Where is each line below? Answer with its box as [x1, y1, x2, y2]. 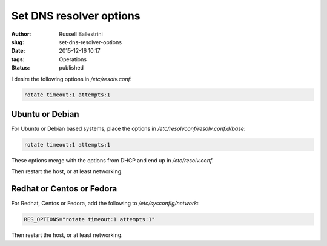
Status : [11, 64, 30, 71]
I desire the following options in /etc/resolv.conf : [11, 75, 132, 82]
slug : [11, 38, 24, 45]
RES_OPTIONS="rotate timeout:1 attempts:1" [24, 216, 156, 223]
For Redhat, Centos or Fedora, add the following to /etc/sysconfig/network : [11, 200, 199, 207]
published [59, 64, 84, 71]
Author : [11, 30, 31, 38]
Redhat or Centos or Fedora [11, 184, 117, 194]
